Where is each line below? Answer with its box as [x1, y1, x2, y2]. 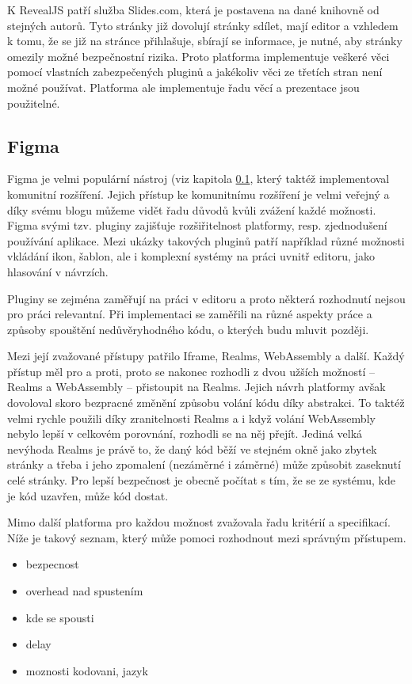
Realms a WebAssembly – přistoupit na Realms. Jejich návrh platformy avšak [7, 378, 386, 395]
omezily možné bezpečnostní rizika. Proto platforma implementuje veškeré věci [7, 47, 390, 64]
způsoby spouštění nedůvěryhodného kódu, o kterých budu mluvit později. [7, 321, 369, 337]
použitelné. [7, 94, 60, 111]
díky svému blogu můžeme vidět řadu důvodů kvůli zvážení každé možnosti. [7, 201, 376, 218]
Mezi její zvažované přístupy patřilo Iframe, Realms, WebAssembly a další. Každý [7, 348, 405, 364]
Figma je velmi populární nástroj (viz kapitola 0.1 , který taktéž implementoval [7, 170, 390, 187]
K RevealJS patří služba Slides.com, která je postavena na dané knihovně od [7, 2, 380, 17]
